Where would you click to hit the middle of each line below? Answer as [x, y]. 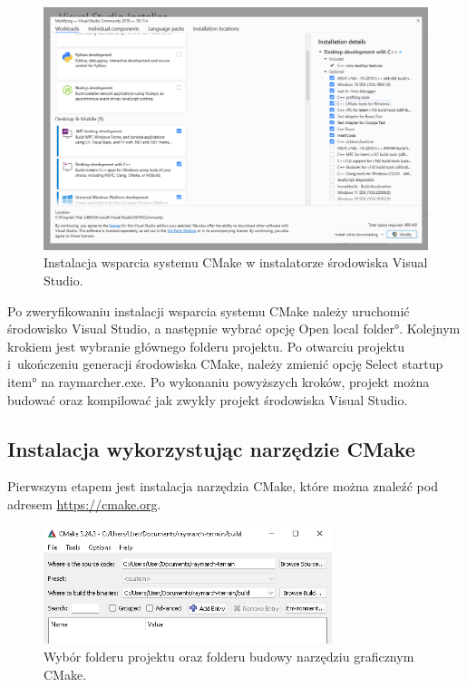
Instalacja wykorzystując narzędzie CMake [211, 448]
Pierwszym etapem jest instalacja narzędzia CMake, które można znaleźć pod [223, 486]
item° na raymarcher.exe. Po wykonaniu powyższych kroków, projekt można [219, 382]
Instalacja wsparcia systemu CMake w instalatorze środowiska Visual [236, 262]
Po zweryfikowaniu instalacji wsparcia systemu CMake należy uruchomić [209, 310]
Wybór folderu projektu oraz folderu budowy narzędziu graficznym [229, 656]
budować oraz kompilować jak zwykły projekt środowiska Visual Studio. [208, 399]
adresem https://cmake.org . [84, 504]
